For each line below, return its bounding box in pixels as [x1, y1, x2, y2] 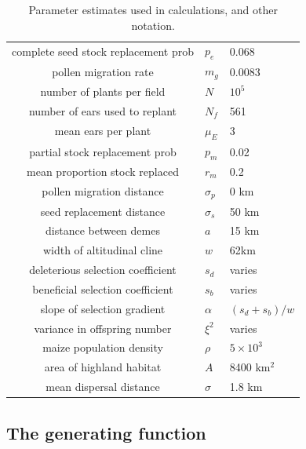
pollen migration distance [42, 183, 164, 199]
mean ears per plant [54, 122, 151, 139]
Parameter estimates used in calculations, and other [28, 2, 278, 17]
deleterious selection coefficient [29, 261, 177, 278]
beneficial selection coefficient [32, 280, 173, 297]
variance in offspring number [34, 319, 172, 336]
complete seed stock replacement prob [12, 43, 194, 60]
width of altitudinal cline [42, 242, 163, 258]
